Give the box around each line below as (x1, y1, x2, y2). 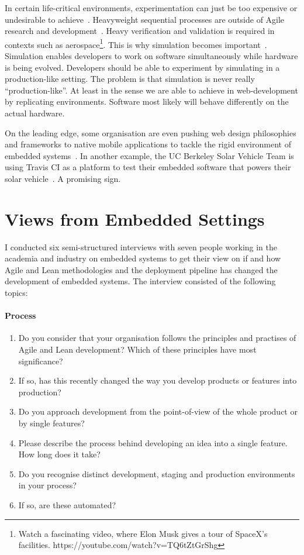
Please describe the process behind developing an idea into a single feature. (18, 436, 288, 449)
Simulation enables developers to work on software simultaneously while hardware (5, 50, 298, 62)
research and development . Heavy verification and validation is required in (5, 25, 275, 37)
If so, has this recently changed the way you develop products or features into (18, 374, 297, 387)
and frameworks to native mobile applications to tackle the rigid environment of (5, 138, 291, 150)
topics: (5, 287, 28, 299)
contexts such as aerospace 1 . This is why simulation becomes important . (5, 36, 267, 50)
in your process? (18, 479, 77, 491)
